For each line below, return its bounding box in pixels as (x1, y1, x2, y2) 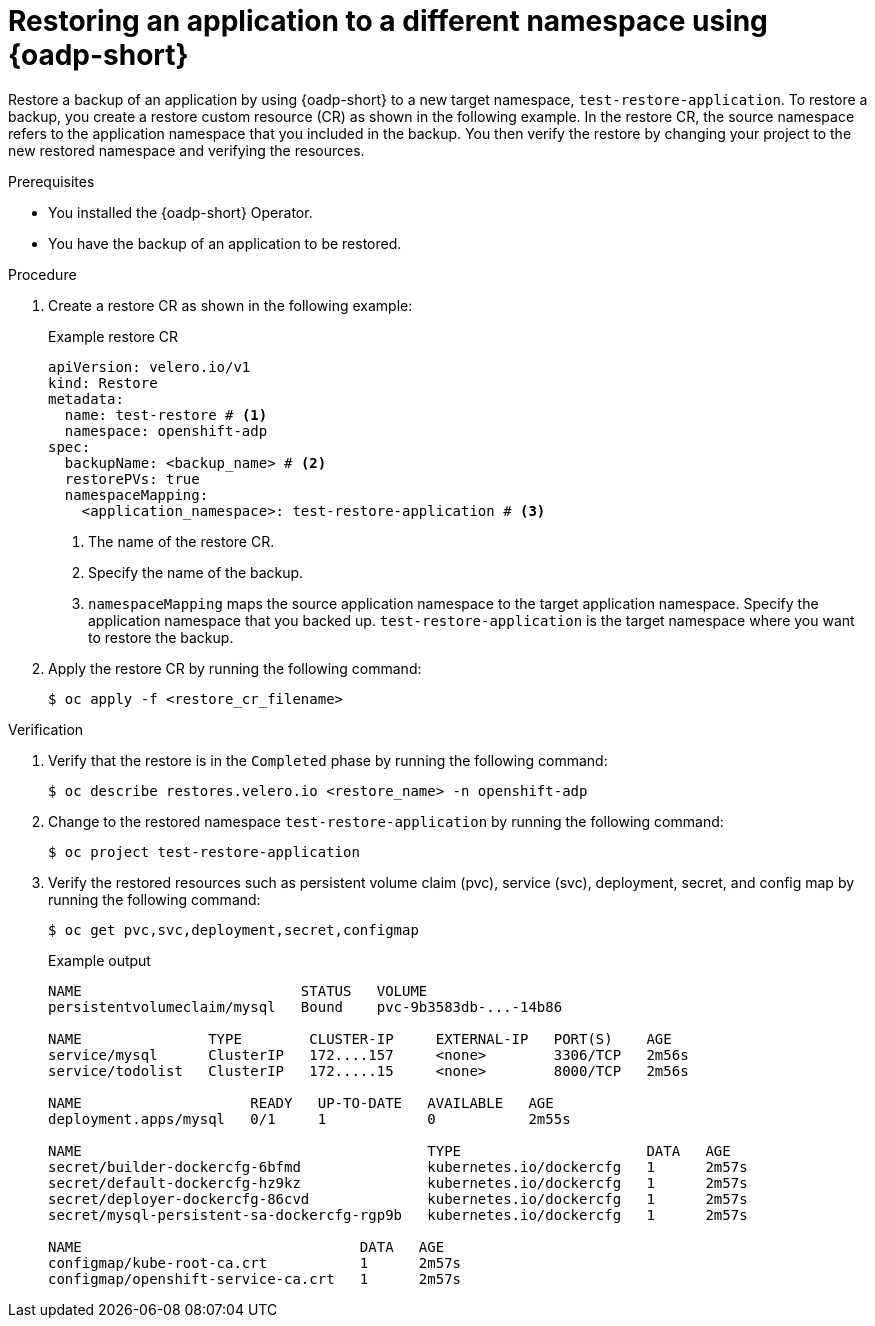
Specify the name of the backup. (88, 563, 304, 581)
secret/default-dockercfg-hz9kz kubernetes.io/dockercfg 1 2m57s (48, 1174, 748, 1191)
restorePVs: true (64, 470, 200, 487)
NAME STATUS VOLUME (48, 982, 428, 999)
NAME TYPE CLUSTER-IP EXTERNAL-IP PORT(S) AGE (48, 1030, 672, 1047)
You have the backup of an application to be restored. (48, 234, 402, 252)
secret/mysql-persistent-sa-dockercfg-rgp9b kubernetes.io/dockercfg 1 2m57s (48, 1206, 748, 1223)
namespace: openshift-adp (64, 422, 268, 439)
